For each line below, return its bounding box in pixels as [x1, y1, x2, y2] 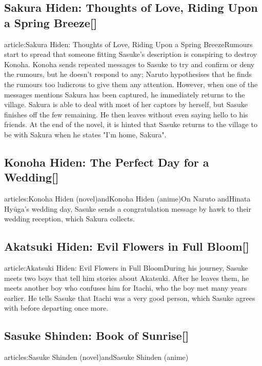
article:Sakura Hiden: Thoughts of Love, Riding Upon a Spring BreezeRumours [4, 38, 253, 49]
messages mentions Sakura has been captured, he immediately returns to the [4, 89, 245, 99]
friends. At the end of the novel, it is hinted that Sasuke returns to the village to [4, 119, 257, 130]
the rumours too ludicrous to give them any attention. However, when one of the [4, 78, 258, 89]
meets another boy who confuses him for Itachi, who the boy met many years [4, 282, 247, 293]
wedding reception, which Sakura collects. [4, 213, 135, 224]
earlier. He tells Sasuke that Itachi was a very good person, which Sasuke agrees [4, 292, 255, 303]
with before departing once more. [4, 302, 109, 313]
